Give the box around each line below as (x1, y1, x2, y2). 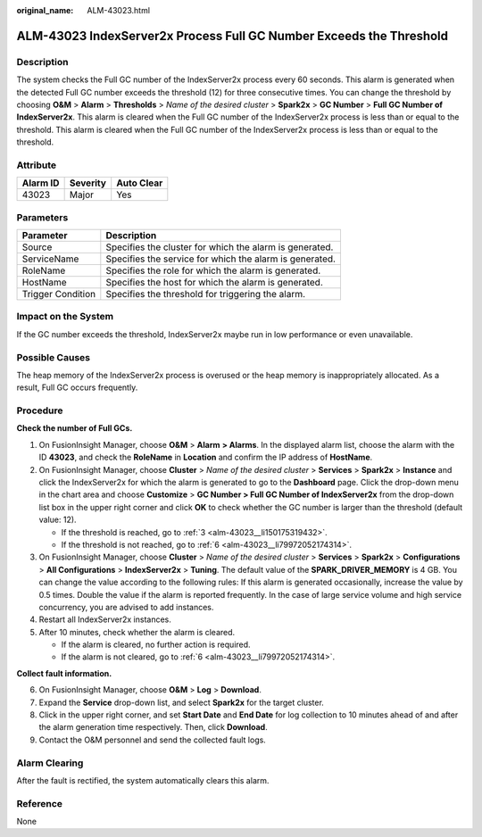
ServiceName (21, 253, 79, 265)
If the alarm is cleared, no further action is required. (61, 639, 251, 651)
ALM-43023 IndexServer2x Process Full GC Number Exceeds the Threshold (16, 28, 449, 44)
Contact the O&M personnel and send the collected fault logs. (38, 734, 267, 745)
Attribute (16, 159, 57, 171)
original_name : (16, 5, 74, 15)
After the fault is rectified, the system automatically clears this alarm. (16, 775, 270, 785)
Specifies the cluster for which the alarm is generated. (105, 241, 334, 253)
